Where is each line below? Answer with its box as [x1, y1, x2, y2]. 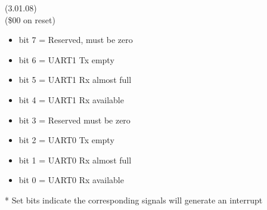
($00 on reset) [5, 13, 55, 26]
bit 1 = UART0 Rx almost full [18, 153, 132, 166]
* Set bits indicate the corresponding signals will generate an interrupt [5, 193, 263, 206]
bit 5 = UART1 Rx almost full [18, 73, 132, 86]
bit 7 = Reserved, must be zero [18, 33, 133, 46]
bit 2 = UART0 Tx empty [18, 134, 114, 146]
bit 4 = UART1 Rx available [18, 93, 124, 106]
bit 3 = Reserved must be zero [18, 113, 131, 126]
